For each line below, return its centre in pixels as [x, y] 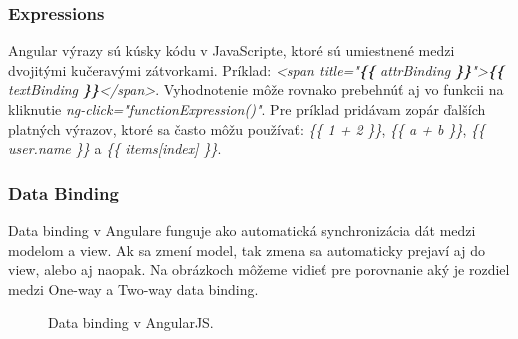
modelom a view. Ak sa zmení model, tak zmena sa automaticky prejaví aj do [246, 249]
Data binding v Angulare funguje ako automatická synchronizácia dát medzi [242, 230]
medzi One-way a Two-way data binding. [133, 288]
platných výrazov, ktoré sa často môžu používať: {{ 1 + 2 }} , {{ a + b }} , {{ [247, 128]
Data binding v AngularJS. [131, 322]
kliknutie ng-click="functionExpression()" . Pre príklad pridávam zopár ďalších [247, 109]
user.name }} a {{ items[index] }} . [115, 148]
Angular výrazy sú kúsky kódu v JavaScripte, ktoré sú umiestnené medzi [231, 50]
